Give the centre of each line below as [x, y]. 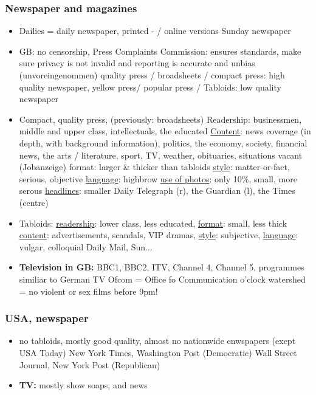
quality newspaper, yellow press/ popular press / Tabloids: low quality [150, 87]
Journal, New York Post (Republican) [90, 364]
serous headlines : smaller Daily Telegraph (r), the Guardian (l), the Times [157, 191]
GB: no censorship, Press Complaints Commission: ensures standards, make [160, 51]
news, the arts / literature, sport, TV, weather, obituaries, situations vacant [161, 155]
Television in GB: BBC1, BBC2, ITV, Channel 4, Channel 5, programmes [162, 267]
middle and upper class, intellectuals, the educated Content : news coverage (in [165, 131]
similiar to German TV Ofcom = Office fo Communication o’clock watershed [162, 279]
